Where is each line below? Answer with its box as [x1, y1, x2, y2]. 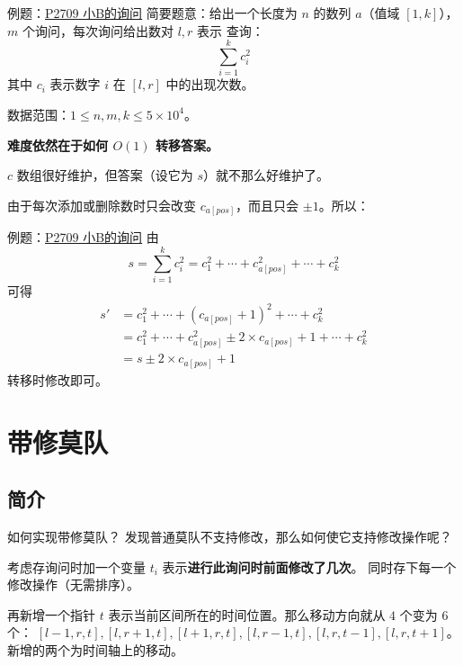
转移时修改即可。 [7, 370, 108, 389]
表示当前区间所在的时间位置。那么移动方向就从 [108, 605, 386, 624]
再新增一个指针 [7, 605, 95, 624]
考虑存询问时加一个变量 [7, 557, 146, 576]
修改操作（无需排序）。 [7, 575, 139, 594]
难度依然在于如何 [7, 135, 108, 154]
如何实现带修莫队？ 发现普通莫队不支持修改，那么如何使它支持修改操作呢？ [7, 527, 452, 546]
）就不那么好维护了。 [202, 166, 329, 184]
